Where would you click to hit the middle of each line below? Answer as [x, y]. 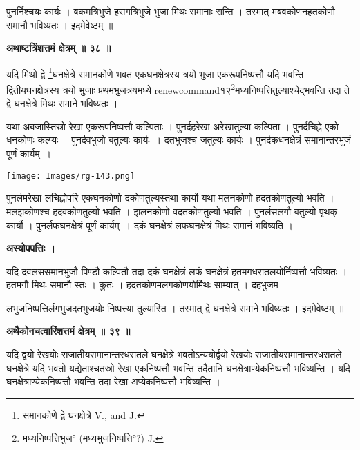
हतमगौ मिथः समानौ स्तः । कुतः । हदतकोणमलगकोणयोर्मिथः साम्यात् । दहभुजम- [144, 285]
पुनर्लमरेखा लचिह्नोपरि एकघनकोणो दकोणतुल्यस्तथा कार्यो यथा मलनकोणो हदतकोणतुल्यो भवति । [170, 198]
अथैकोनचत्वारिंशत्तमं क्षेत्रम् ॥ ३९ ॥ [68, 331]
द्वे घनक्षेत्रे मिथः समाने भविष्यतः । [62, 103]
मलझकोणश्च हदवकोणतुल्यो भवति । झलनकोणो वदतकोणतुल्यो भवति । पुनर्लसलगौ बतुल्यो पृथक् [172, 211]
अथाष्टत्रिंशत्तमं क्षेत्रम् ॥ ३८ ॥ [59, 48]
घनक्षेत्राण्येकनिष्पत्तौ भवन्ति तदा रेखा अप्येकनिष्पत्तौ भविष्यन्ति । [114, 381]
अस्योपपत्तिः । [31, 248]
